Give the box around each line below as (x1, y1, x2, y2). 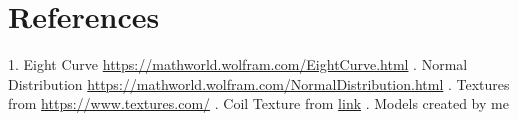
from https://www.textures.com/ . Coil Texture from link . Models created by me (8, 93, 509, 114)
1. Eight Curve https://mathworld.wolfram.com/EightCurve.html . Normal (8, 54, 468, 75)
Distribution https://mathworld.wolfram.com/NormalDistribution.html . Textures (8, 73, 510, 94)
